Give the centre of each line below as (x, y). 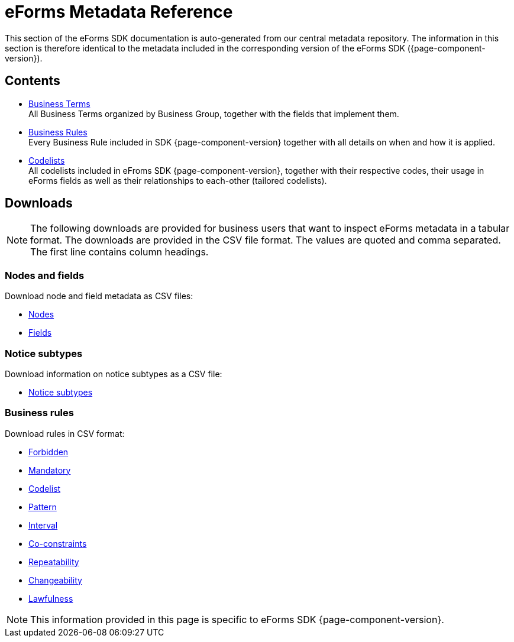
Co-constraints (58, 543)
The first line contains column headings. (119, 252)
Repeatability (54, 562)
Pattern (43, 507)
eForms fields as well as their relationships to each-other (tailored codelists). (178, 180)
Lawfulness (51, 598)
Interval (43, 525)
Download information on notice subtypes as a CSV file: (114, 374)
